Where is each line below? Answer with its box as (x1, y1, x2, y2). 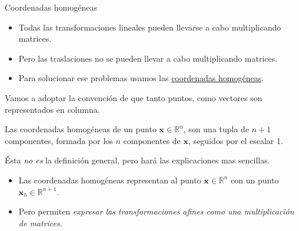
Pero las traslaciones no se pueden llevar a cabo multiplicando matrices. (18, 52, 278, 64)
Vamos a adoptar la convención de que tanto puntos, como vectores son (5, 91, 263, 103)
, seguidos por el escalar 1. (188, 134, 283, 146)
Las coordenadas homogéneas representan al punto (18, 173, 201, 186)
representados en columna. (5, 103, 100, 115)
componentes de (123, 134, 181, 146)
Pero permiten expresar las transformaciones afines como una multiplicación (18, 205, 294, 217)
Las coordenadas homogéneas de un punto (5, 123, 157, 135)
